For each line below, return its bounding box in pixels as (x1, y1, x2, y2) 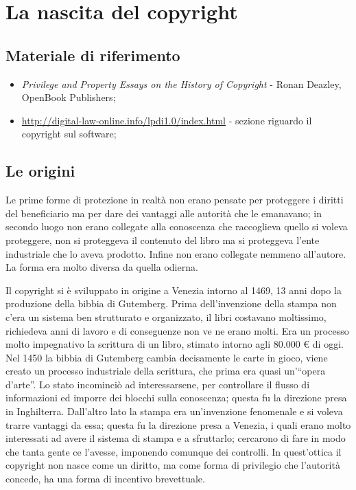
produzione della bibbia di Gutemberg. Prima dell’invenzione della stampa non (5, 296, 337, 311)
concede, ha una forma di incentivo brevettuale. (5, 471, 205, 486)
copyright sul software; (21, 126, 117, 141)
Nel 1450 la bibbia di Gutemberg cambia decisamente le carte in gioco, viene (5, 350, 328, 364)
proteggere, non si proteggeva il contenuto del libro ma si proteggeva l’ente (5, 232, 320, 247)
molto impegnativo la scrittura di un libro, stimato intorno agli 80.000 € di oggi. (5, 337, 344, 351)
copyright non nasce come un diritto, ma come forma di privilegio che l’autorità (5, 458, 340, 472)
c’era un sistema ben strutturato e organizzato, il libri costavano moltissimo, (5, 309, 327, 324)
